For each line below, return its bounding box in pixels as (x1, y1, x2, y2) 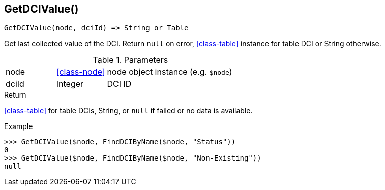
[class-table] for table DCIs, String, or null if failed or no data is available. (4, 106, 253, 115)
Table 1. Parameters (93, 55, 168, 66)
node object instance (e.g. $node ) (107, 67, 232, 77)
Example (4, 122, 33, 131)
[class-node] (56, 67, 105, 77)
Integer (56, 79, 84, 89)
